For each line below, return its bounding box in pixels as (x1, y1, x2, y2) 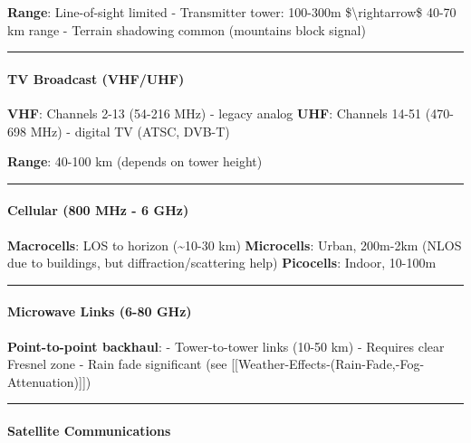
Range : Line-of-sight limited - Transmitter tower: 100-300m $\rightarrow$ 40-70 (7, 3, 457, 21)
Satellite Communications (7, 420, 171, 439)
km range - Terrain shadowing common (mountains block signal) (7, 20, 366, 39)
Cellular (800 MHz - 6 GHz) (7, 201, 189, 220)
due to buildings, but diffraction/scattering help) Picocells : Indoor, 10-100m (7, 253, 437, 272)
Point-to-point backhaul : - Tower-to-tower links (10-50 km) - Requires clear (7, 336, 445, 355)
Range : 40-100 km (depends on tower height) (7, 152, 263, 171)
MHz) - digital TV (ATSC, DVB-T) (30, 121, 230, 140)
